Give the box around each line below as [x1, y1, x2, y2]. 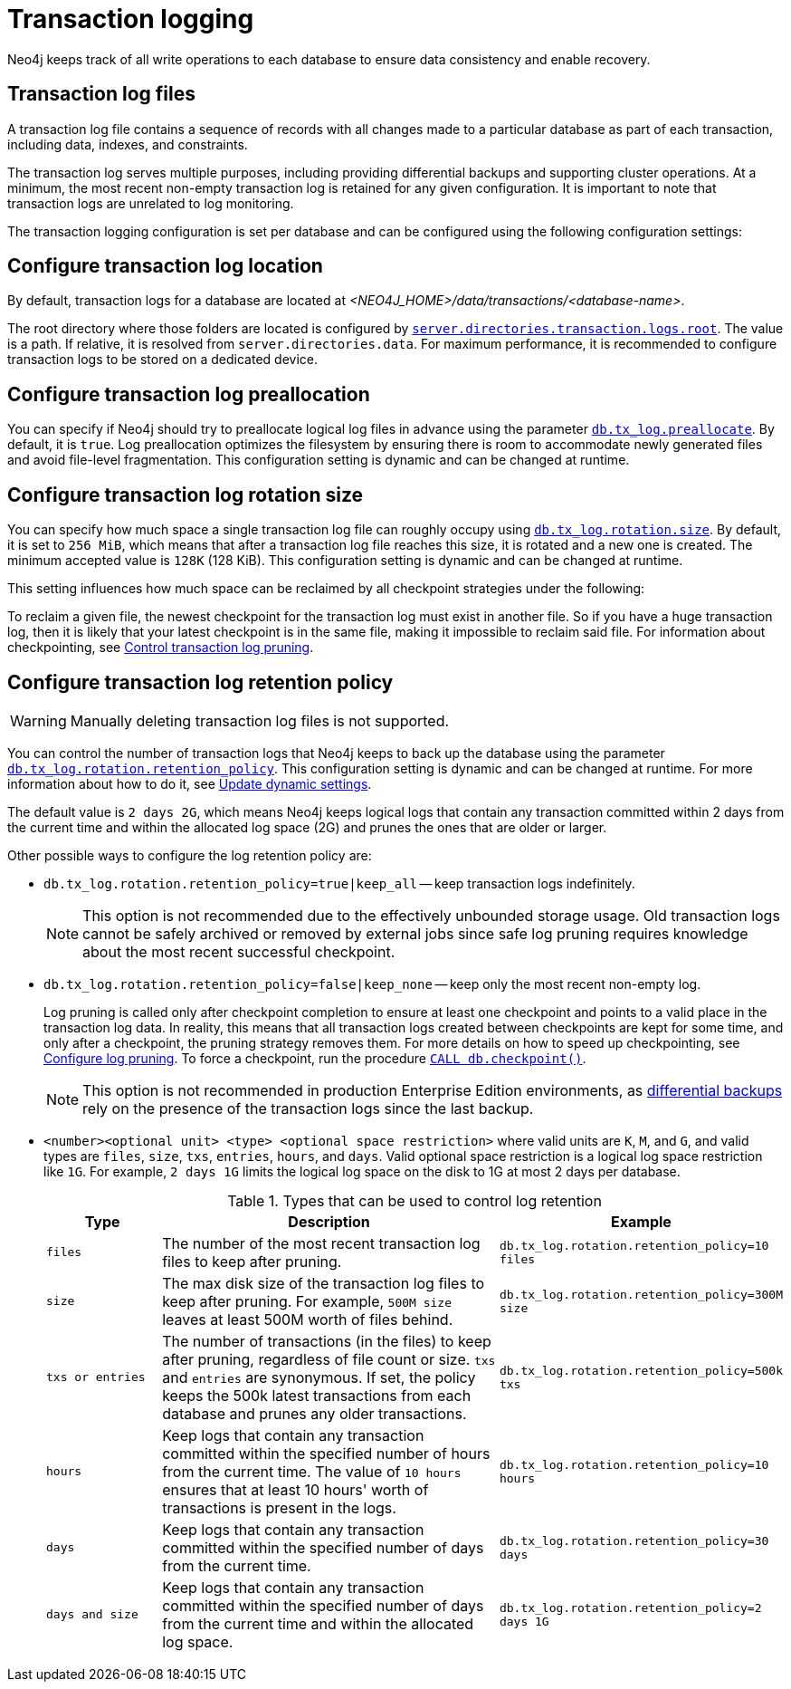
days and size [46, 1607, 138, 1622]
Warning [10, 711, 67, 730]
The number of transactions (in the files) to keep [162, 1331, 491, 1350]
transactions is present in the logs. [162, 1498, 396, 1517]
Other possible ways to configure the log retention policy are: [7, 847, 372, 863]
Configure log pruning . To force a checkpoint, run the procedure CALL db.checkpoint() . [43, 1050, 586, 1066]
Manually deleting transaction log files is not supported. [70, 711, 450, 730]
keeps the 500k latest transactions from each [162, 1386, 472, 1405]
